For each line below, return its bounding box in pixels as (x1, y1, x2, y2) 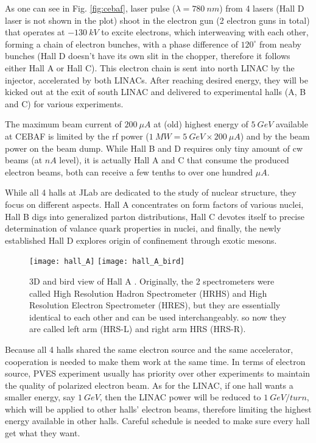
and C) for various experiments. (5, 97, 124, 110)
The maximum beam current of (5, 118, 122, 130)
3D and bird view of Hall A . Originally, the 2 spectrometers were (29, 274, 275, 287)
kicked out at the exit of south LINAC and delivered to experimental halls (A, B (5, 85, 306, 98)
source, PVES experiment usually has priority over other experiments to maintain (5, 367, 311, 380)
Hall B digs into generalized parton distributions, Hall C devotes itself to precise (5, 210, 304, 222)
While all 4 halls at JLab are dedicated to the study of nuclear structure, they (5, 186, 297, 199)
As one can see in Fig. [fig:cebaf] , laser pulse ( (5, 2, 176, 14)
